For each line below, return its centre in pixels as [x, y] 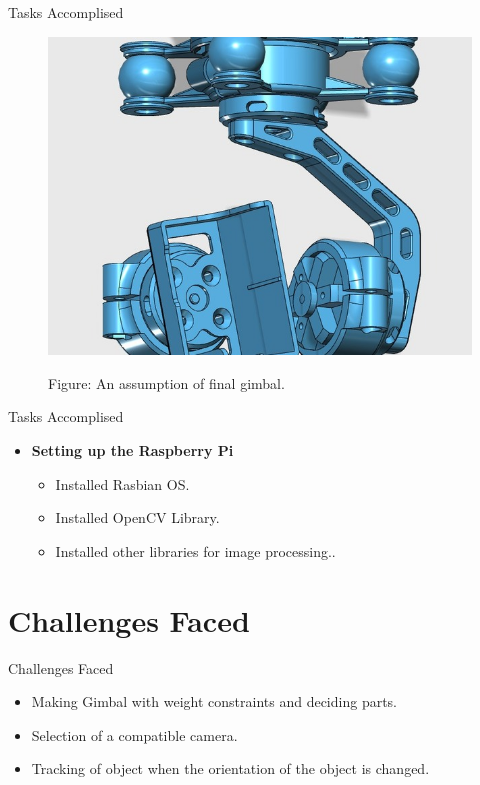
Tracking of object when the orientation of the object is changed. [230, 768]
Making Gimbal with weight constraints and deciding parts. [214, 701]
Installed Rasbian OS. [122, 483]
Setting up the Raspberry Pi [132, 450]
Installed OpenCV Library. [137, 517]
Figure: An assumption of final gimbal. [166, 382]
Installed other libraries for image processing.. [195, 550]
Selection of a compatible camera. [134, 734]
